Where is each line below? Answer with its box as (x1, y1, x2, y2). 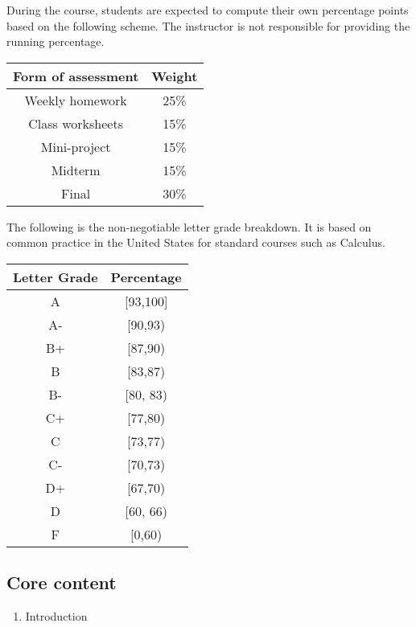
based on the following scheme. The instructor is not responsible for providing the (6, 17, 410, 34)
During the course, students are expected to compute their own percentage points (6, 2, 409, 18)
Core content (6, 570, 117, 595)
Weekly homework (24, 90, 127, 109)
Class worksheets (28, 113, 123, 133)
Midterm (51, 160, 101, 179)
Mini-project (40, 137, 111, 156)
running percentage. (6, 33, 105, 50)
